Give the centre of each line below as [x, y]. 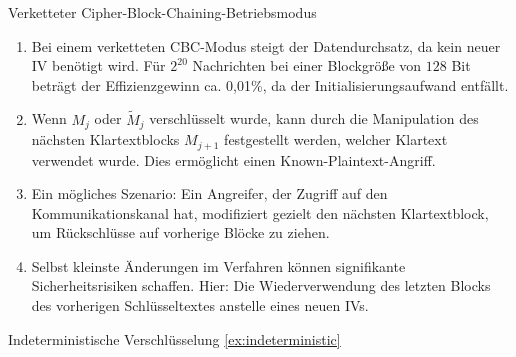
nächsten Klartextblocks [105, 139]
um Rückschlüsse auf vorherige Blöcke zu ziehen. [180, 232]
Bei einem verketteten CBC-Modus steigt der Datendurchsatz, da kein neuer [266, 45]
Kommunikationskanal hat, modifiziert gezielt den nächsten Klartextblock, [260, 212]
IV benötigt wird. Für [98, 65]
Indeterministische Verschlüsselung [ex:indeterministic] [174, 338]
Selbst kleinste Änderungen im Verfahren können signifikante [218, 265]
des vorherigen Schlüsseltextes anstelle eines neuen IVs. [200, 305]
